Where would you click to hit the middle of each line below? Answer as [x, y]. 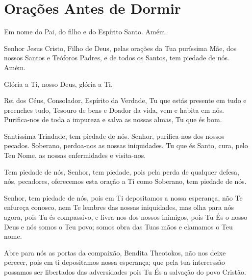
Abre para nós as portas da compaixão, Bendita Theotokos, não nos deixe [115, 252]
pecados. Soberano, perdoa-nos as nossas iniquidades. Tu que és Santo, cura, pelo [126, 145]
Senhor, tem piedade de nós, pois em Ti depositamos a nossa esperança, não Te [123, 197]
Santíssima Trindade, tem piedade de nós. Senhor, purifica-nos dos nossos [114, 136]
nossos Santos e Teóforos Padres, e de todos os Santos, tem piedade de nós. [117, 58]
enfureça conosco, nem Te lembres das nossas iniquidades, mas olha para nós [119, 207]
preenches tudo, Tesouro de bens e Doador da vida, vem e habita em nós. [114, 110]
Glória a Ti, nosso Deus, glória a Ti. [58, 84]
